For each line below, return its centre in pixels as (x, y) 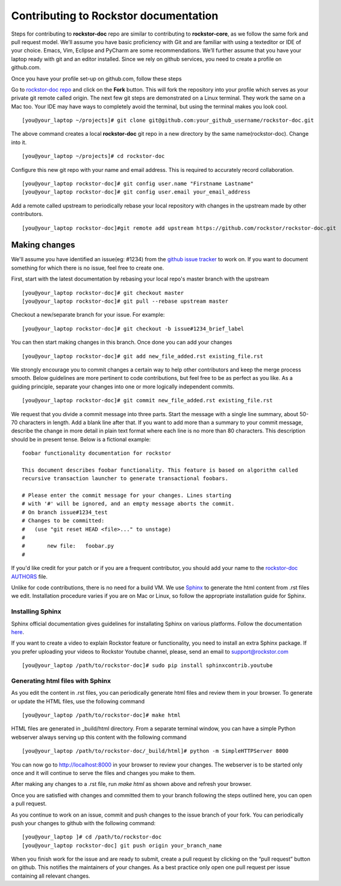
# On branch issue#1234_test (65, 512)
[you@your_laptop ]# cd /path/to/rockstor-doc (92, 837)
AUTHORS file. (30, 577)
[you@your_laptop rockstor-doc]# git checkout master (103, 293)
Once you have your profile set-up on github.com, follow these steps (96, 78)
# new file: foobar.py (68, 546)
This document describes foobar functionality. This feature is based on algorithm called (160, 470)
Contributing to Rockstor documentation (115, 16)
